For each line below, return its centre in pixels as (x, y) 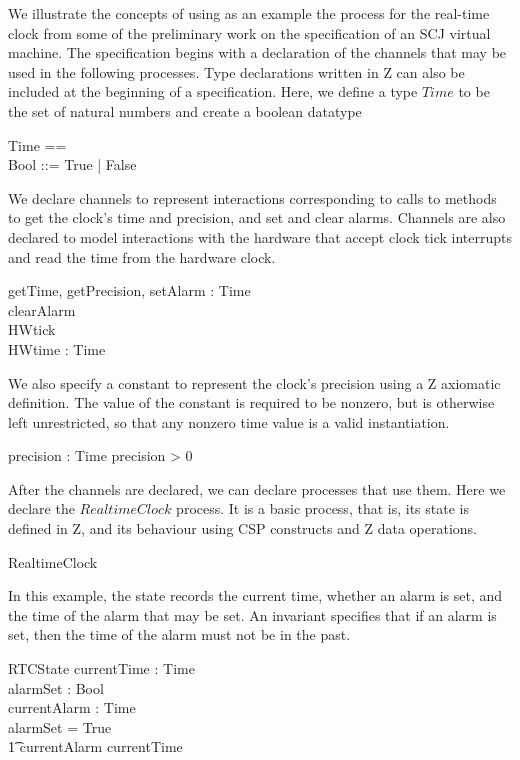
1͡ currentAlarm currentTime (95, 746)
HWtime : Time (57, 348)
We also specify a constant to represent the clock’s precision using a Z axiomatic (254, 382)
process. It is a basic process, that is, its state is (322, 508)
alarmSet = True (60, 726)
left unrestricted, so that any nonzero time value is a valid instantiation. (229, 421)
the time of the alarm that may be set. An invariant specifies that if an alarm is (252, 614)
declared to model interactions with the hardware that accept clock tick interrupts (260, 236)
